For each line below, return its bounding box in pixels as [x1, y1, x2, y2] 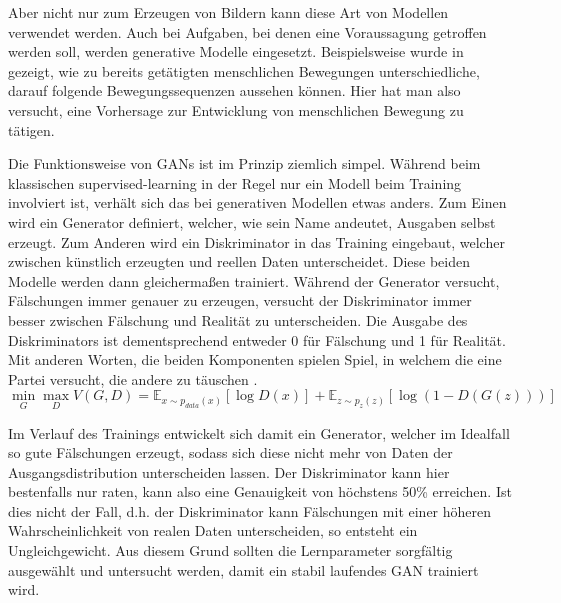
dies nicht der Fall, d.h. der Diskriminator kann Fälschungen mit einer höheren [8, 500, 492, 521]
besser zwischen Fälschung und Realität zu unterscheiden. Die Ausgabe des [8, 309, 468, 330]
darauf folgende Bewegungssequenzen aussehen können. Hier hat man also [8, 80, 461, 101]
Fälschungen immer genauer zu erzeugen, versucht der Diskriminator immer [8, 290, 472, 311]
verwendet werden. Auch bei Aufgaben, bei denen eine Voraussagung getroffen [8, 21, 487, 42]
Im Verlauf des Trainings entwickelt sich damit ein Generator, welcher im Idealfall [8, 422, 510, 443]
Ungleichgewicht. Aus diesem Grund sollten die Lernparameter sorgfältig [8, 540, 453, 561]
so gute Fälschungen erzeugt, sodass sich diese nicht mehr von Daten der [8, 442, 453, 463]
